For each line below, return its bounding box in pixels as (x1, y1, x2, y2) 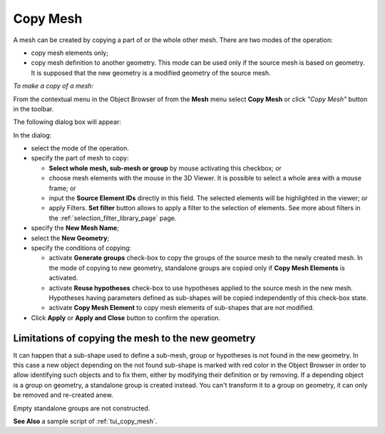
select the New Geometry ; (31, 234, 110, 242)
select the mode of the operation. (31, 144, 130, 153)
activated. (48, 274, 78, 282)
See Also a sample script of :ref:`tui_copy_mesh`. (13, 417, 158, 425)
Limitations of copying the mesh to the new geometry (13, 332, 256, 344)
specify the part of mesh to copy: (31, 154, 129, 162)
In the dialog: (13, 130, 52, 139)
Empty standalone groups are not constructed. (13, 403, 150, 413)
